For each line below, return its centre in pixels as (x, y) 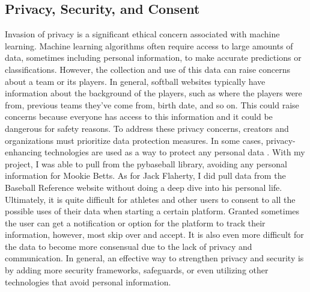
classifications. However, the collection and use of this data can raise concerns (148, 69)
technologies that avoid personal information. (88, 281)
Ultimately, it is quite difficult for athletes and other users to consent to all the (150, 199)
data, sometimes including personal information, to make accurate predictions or (153, 57)
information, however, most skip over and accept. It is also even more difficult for (154, 235)
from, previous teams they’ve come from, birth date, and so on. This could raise (152, 104)
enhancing (23, 152)
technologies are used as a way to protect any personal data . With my (175, 152)
